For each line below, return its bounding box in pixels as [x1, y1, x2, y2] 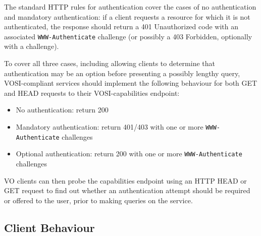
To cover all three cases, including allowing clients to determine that [4, 58, 215, 69]
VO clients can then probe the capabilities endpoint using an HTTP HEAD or [4, 175, 247, 186]
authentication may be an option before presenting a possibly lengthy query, [4, 68, 240, 78]
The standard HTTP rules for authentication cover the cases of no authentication [4, 2, 256, 12]
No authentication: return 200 [16, 104, 109, 115]
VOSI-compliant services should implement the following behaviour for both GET [4, 78, 257, 88]
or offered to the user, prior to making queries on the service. [4, 195, 193, 205]
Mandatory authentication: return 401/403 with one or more [16, 122, 203, 132]
